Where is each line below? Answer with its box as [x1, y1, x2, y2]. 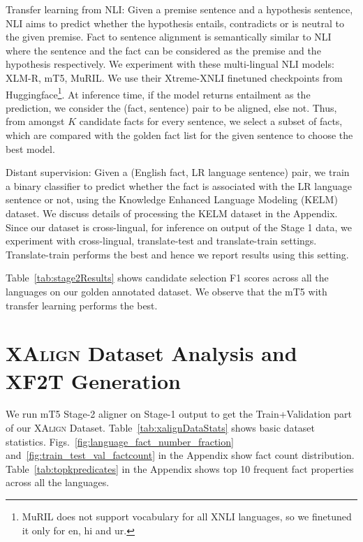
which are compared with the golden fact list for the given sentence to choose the [6, 128, 353, 142]
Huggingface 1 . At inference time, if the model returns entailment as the [6, 85, 311, 101]
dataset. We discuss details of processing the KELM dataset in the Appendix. [6, 205, 338, 220]
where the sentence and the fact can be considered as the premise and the [6, 43, 321, 57]
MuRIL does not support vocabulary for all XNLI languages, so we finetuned [22, 509, 352, 523]
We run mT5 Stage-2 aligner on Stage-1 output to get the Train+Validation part [6, 406, 353, 421]
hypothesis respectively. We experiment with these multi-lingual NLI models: [6, 57, 334, 71]
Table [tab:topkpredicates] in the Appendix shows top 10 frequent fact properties [6, 461, 354, 476]
